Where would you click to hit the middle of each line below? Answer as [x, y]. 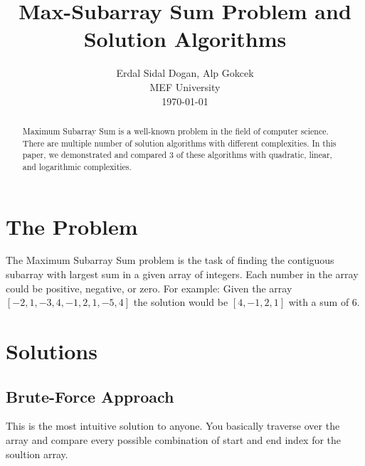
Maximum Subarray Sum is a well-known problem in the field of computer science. [175, 131]
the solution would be [181, 302]
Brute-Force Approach [90, 396]
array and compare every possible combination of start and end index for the [174, 440]
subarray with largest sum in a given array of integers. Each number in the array [182, 274]
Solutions [52, 351]
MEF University [185, 86]
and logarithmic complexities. [77, 166]
